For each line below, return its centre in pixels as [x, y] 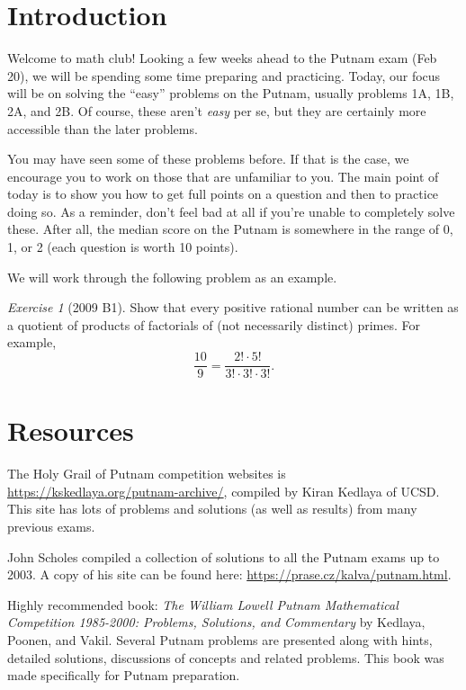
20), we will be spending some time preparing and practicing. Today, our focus [224, 75]
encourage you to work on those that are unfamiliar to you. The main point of [223, 176]
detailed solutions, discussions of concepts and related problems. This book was [226, 657]
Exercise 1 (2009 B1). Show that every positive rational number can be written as [233, 307]
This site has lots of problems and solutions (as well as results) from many [212, 509]
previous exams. [51, 526]
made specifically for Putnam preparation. [124, 675]
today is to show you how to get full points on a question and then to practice [223, 194]
